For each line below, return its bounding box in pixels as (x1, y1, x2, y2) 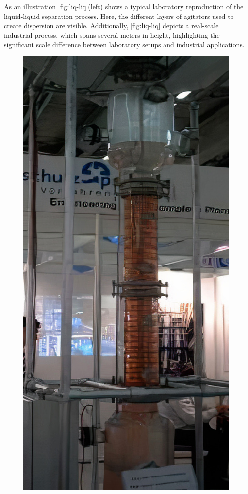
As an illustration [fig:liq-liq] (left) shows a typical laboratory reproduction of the (4, 1, 244, 11)
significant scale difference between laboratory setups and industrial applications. (4, 39, 245, 50)
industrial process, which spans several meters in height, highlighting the (4, 30, 220, 40)
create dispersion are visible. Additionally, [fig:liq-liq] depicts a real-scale (4, 20, 219, 31)
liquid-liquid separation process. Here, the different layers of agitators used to (4, 11, 234, 21)
